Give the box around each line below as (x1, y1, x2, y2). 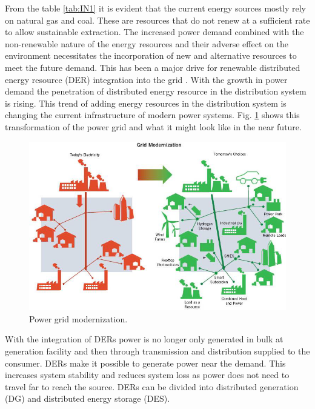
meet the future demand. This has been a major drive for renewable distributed (5, 61, 300, 73)
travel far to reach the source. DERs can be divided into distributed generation (5, 380, 299, 393)
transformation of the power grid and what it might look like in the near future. (5, 120, 302, 133)
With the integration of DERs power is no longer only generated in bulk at (5, 333, 283, 345)
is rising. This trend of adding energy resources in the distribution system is (5, 96, 287, 109)
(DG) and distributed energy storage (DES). (5, 392, 170, 405)
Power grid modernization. (29, 312, 128, 325)
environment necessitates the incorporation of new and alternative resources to (5, 49, 297, 62)
